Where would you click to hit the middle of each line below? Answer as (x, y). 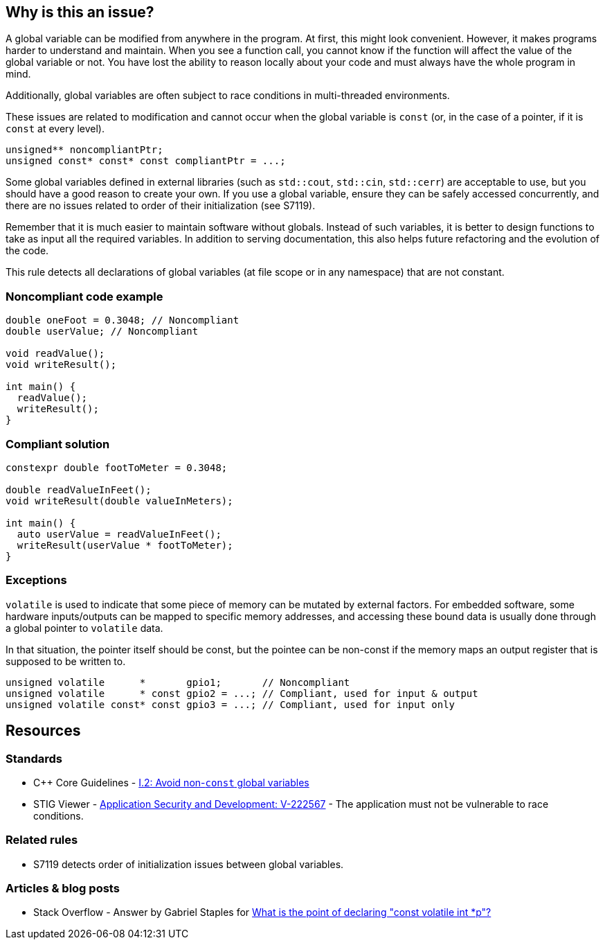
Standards (34, 758)
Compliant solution (58, 444)
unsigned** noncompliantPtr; (84, 150)
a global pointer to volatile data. (84, 628)
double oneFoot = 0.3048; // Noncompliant (123, 320)
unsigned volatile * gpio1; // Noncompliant (178, 682)
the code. (27, 251)
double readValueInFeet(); (79, 489)
